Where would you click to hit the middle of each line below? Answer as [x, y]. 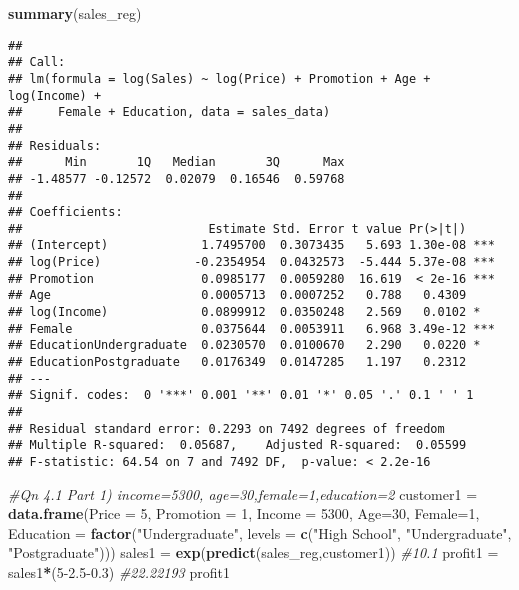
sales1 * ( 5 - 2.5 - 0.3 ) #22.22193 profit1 [119, 572]
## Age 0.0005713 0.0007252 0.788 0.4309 [237, 295]
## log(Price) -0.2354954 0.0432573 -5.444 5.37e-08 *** [251, 262]
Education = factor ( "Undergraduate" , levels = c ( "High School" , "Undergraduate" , [260, 532]
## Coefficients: [65, 212]
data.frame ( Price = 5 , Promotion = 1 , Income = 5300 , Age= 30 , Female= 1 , [244, 513]
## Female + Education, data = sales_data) [169, 112]
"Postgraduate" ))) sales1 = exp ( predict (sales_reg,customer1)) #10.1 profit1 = [253, 552]
